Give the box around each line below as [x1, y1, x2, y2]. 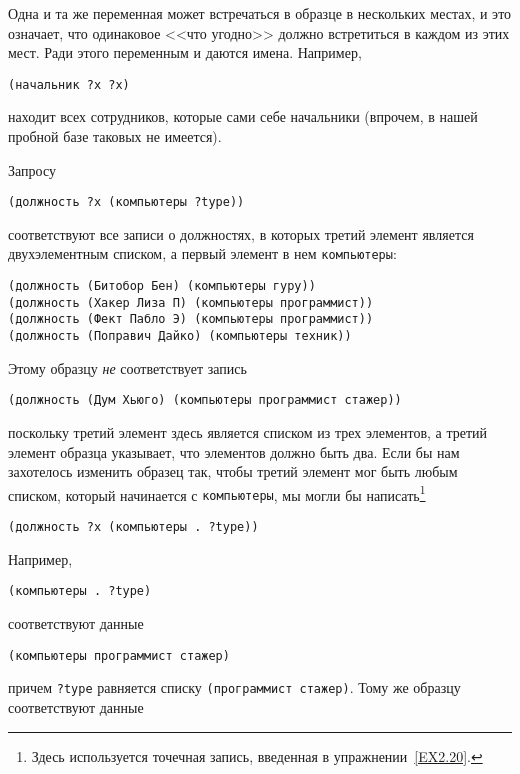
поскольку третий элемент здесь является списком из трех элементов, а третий [8, 422, 488, 442]
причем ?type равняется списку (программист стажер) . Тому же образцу [8, 677, 461, 698]
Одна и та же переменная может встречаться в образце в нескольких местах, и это [8, 3, 512, 23]
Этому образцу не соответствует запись [8, 357, 247, 378]
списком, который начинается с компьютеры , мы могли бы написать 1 [8, 481, 426, 505]
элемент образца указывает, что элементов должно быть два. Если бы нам [8, 441, 460, 462]
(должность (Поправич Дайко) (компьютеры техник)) [8, 329, 352, 344]
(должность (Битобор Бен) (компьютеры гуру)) [8, 279, 316, 294]
